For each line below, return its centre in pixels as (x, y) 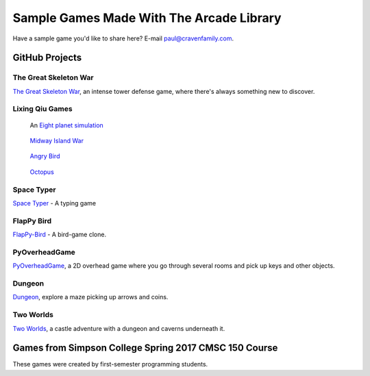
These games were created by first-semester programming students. (110, 364)
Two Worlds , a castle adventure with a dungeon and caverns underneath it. (119, 328)
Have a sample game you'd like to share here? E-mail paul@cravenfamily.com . (123, 38)
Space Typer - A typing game (54, 203)
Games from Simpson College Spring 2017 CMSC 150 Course (145, 348)
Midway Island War (57, 141)
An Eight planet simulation (67, 125)
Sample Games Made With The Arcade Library (147, 18)
